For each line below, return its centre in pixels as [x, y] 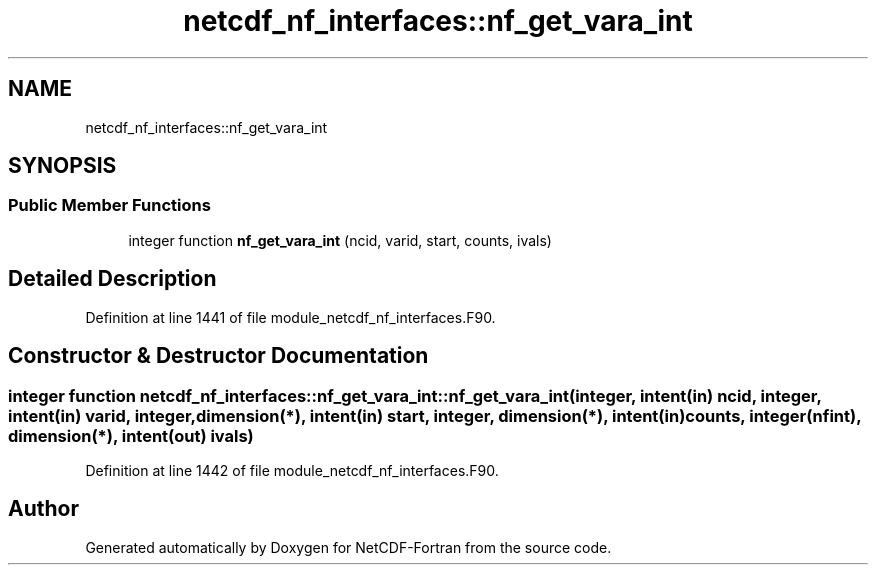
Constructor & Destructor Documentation [218, 356]
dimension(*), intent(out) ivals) [131, 435]
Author [43, 509]
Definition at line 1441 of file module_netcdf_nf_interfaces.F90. [290, 317]
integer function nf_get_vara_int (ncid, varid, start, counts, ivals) [340, 240]
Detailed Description [112, 279]
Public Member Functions [109, 205]
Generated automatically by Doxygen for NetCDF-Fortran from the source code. [348, 547]
